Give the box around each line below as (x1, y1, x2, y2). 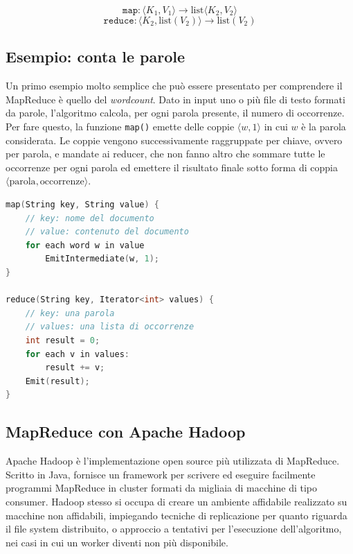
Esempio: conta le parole (6, 46, 185, 67)
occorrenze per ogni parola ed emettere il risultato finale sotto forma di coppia (6, 159, 338, 174)
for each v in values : (25, 349, 129, 359)
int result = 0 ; (25, 335, 100, 345)
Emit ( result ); (25, 376, 90, 386)
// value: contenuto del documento (25, 227, 189, 237)
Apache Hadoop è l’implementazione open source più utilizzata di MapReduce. (6, 453, 340, 468)
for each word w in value (25, 240, 145, 250)
